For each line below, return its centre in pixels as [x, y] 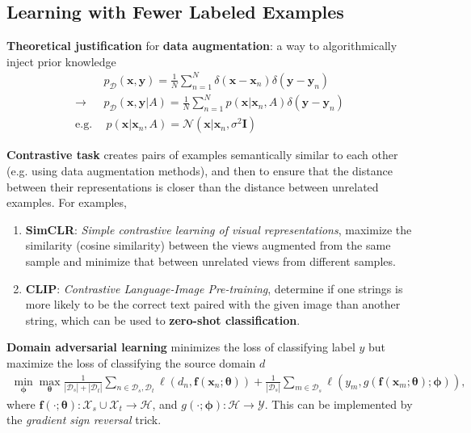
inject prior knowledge [61, 61]
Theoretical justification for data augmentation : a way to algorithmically [202, 46]
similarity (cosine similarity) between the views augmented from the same [208, 245]
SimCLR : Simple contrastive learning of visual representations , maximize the [219, 229]
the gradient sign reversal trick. [84, 420]
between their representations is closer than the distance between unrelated [193, 186]
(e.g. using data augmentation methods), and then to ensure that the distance [200, 171]
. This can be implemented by [339, 404]
